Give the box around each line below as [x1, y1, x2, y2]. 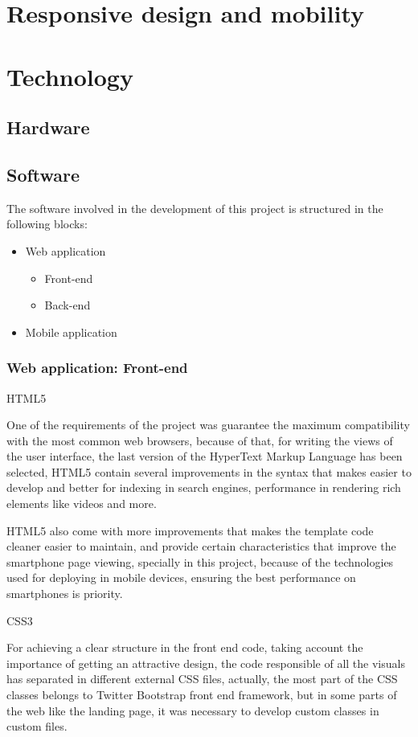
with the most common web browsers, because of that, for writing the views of [6, 432, 393, 448]
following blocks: [6, 215, 88, 232]
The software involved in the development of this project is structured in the [6, 199, 383, 216]
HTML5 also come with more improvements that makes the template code [6, 522, 374, 538]
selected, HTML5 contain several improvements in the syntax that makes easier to [6, 463, 412, 480]
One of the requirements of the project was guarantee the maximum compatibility [6, 416, 410, 433]
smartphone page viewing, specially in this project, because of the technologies [6, 553, 394, 570]
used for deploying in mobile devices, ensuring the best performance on [6, 569, 356, 586]
